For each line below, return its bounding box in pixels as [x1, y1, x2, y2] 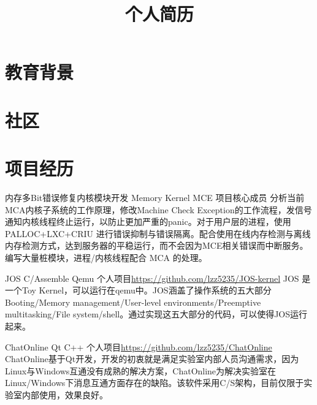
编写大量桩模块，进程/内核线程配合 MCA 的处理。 [5, 251, 207, 264]
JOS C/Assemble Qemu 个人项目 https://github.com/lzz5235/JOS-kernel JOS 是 [5, 271, 311, 284]
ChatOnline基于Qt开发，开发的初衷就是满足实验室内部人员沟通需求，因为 [5, 352, 299, 365]
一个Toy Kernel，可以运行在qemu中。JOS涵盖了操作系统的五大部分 [5, 284, 272, 297]
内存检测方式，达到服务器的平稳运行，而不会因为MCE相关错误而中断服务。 [5, 239, 308, 252]
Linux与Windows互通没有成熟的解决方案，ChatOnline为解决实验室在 [5, 364, 277, 377]
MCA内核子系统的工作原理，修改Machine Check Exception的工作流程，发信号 [5, 203, 312, 216]
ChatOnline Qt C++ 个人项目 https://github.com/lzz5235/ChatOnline [5, 340, 272, 353]
